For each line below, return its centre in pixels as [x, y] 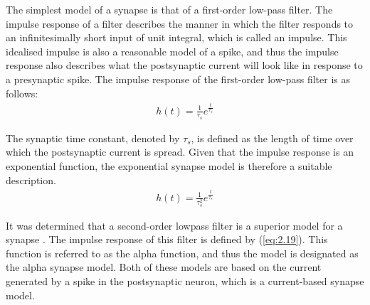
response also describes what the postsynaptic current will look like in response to [184, 65]
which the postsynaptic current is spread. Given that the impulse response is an [180, 152]
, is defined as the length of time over [272, 138]
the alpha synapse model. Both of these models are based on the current [164, 267]
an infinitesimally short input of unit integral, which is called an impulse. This [176, 37]
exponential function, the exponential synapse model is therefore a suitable [169, 166]
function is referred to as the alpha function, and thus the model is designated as [182, 253]
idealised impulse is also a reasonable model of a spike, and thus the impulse [172, 51]
